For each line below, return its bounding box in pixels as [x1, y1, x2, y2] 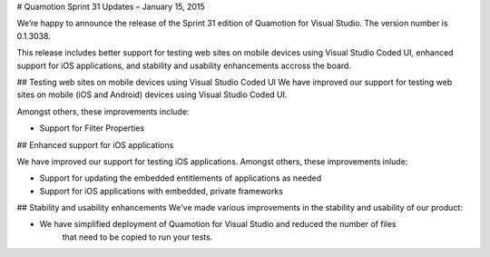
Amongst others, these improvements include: [16, 105, 190, 117]
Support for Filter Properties [39, 123, 145, 133]
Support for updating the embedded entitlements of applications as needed [39, 173, 322, 183]
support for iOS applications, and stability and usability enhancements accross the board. [16, 60, 351, 71]
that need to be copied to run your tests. [62, 232, 213, 242]
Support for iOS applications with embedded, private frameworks [39, 185, 283, 196]
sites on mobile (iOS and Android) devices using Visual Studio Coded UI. [16, 89, 288, 100]
